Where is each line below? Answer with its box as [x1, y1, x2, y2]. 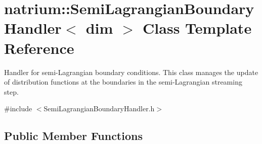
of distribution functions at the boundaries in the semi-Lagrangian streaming [4, 77, 242, 87]
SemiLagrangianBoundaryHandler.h [43, 103, 155, 114]
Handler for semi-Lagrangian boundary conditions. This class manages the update [4, 66, 258, 77]
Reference [4, 37, 74, 58]
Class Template [143, 18, 252, 38]
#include [4, 103, 32, 114]
